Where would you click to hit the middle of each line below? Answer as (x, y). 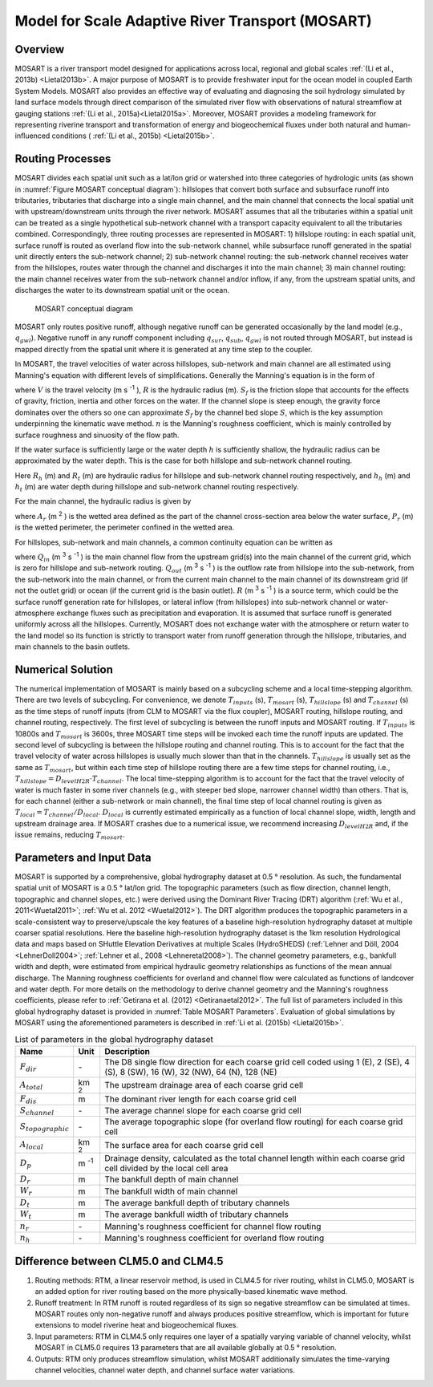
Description (127, 1051)
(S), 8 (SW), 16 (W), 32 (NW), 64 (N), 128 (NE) (191, 1072)
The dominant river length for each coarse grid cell (200, 1099)
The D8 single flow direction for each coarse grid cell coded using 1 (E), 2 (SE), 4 (257, 1061)
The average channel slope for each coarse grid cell (203, 1111)
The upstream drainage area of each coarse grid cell (204, 1085)
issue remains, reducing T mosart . (70, 836)
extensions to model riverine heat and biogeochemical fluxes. (136, 1325)
